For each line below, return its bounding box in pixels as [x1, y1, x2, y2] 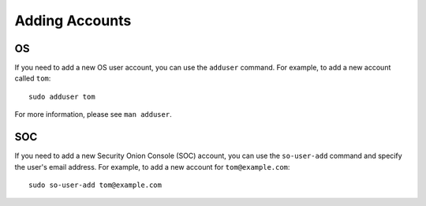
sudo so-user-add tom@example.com [28, 180, 162, 189]
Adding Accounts [14, 12, 132, 29]
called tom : [14, 73, 51, 83]
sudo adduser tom [28, 92, 95, 101]
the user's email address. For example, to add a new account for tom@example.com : [14, 162, 290, 171]
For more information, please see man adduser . [14, 110, 173, 119]
